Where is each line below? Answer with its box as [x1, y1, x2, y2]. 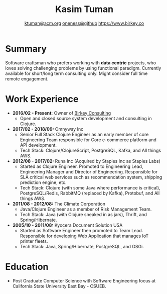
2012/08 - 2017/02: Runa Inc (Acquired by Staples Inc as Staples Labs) [12, 158, 160, 164]
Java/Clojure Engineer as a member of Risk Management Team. [20, 206, 152, 212]
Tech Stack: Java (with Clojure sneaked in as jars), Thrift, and [20, 211, 147, 217]
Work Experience [5, 93, 79, 105]
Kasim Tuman [55, 4, 114, 15]
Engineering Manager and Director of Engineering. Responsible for [20, 168, 158, 174]
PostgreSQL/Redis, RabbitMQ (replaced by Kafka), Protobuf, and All [20, 190, 160, 196]
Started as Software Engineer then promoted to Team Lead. [20, 227, 143, 233]
